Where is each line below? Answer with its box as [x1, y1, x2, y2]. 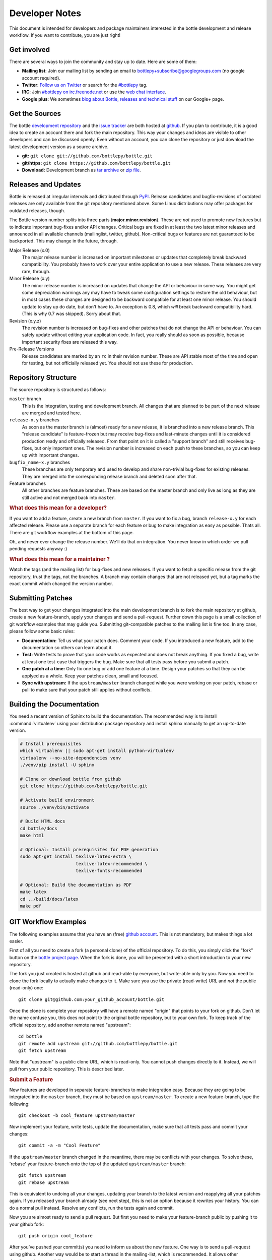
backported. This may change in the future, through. [9, 238, 118, 244]
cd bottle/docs [20, 826, 57, 831]
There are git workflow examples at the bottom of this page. [9, 529, 134, 535]
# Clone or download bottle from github [20, 776, 121, 782]
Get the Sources [9, 109, 61, 118]
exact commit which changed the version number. [9, 581, 113, 587]
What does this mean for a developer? [9, 505, 107, 512]
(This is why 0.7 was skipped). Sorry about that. [22, 310, 121, 317]
